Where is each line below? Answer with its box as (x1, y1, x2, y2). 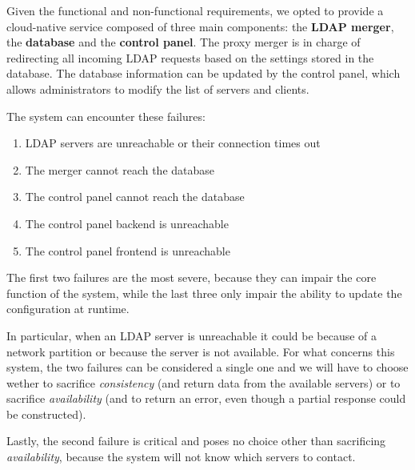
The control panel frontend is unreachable (25, 242, 230, 259)
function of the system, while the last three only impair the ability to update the (6, 284, 402, 301)
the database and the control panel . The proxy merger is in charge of (6, 34, 361, 50)
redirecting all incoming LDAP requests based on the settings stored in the (6, 49, 374, 66)
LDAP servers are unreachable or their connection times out (25, 135, 321, 151)
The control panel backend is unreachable (25, 215, 229, 231)
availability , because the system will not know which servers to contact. (6, 448, 356, 465)
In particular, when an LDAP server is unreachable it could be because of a (6, 327, 377, 343)
